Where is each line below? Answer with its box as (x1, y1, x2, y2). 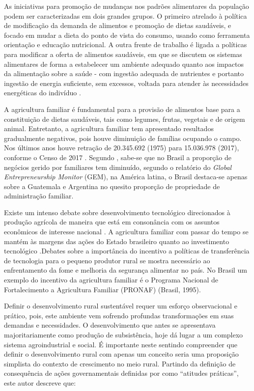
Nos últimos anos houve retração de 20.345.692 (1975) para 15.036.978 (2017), (4, 142, 239, 153)
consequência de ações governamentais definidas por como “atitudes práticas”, (4, 368, 239, 378)
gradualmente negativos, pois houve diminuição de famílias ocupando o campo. (4, 133, 242, 143)
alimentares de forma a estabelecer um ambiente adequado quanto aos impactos (4, 58, 244, 69)
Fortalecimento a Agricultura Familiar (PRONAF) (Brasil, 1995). (4, 284, 201, 294)
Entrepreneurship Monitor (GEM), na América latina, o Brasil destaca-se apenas (4, 171, 248, 182)
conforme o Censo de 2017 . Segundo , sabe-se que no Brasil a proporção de (4, 152, 232, 162)
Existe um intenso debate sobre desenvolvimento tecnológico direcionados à (4, 207, 230, 217)
